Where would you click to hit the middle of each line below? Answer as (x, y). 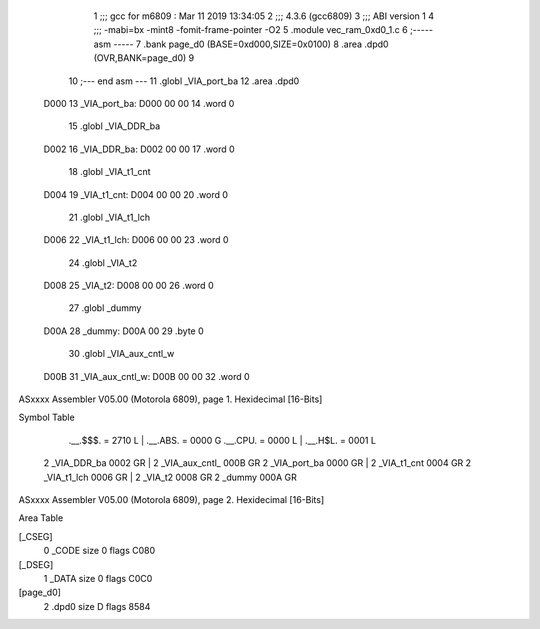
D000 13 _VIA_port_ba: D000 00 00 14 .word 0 (139, 103)
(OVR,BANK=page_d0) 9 (144, 58)
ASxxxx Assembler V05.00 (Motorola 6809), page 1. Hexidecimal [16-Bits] (170, 399)
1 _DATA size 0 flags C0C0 (98, 578)
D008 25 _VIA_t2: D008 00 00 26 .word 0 (128, 286)
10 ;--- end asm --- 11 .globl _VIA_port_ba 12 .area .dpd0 (184, 81)
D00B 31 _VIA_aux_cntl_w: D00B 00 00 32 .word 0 (146, 376)
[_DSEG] (36, 564)
